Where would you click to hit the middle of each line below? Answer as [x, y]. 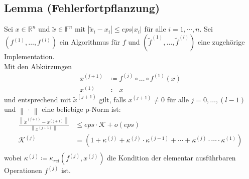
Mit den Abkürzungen [38, 66]
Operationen [23, 170]
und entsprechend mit [38, 99]
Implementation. [29, 56]
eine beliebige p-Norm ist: [81, 109]
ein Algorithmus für [90, 42]
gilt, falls [112, 99]
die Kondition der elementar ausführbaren [171, 158]
